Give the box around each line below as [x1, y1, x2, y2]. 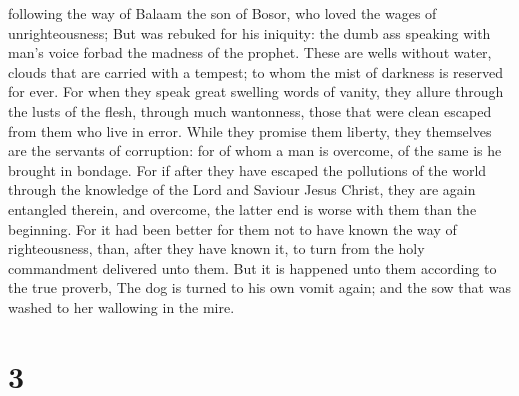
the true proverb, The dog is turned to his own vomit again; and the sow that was [8, 277, 511, 298]
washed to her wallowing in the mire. [8, 296, 235, 317]
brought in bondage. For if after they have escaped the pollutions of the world [8, 159, 487, 180]
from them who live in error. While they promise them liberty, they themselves [8, 120, 492, 141]
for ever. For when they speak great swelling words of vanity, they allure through [8, 81, 504, 102]
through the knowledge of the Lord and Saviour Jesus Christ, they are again [8, 179, 476, 200]
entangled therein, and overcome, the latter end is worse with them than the [8, 198, 477, 219]
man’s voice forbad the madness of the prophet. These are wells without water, [8, 42, 492, 63]
